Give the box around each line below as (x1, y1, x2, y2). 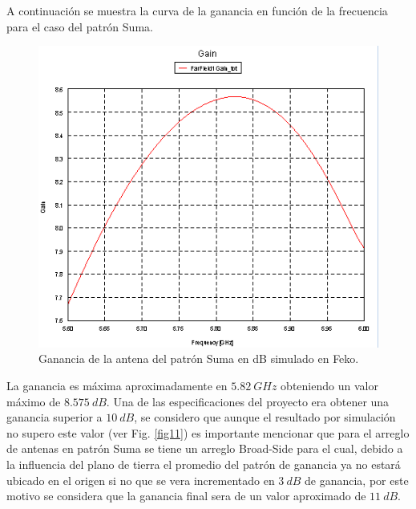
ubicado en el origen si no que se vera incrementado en (6, 471, 275, 488)
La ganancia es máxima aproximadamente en (6, 377, 228, 394)
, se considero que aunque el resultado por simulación (134, 409, 396, 426)
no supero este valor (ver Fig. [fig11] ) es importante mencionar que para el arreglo (6, 424, 410, 441)
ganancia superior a (6, 409, 103, 426)
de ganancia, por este (305, 471, 409, 488)
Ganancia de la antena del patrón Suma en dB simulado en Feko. (38, 350, 359, 367)
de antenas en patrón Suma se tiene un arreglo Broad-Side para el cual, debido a (6, 440, 403, 457)
